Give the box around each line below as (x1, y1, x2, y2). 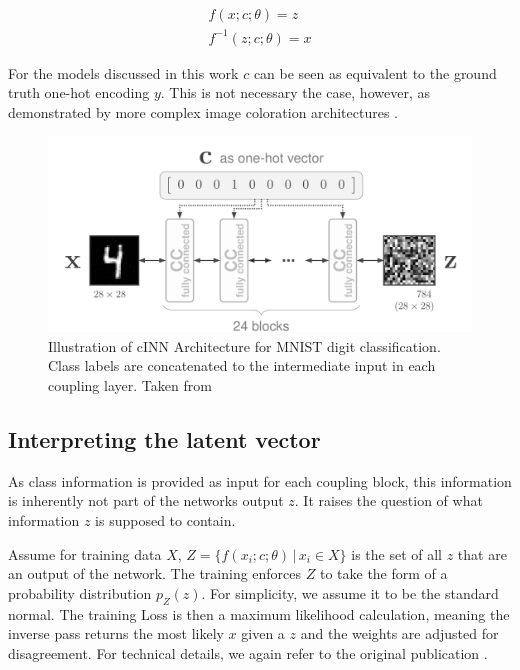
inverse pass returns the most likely (8, 623, 224, 644)
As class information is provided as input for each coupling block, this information (8, 470, 512, 491)
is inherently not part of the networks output (8, 490, 284, 511)
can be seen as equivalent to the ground (253, 62, 497, 83)
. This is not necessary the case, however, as (160, 82, 430, 103)
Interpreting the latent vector (8, 423, 321, 454)
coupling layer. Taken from (48, 374, 212, 395)
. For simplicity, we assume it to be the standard (201, 582, 499, 603)
